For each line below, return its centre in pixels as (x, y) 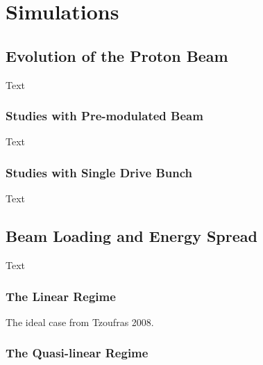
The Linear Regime (61, 296)
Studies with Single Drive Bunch (99, 172)
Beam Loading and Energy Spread (131, 236)
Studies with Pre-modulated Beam (104, 116)
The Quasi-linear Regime (77, 353)
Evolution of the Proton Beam (117, 55)
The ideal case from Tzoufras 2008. (80, 322)
